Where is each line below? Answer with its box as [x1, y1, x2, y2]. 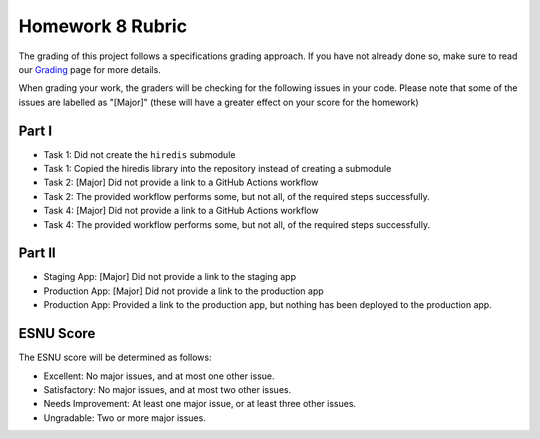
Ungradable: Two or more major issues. [43, 411, 207, 424]
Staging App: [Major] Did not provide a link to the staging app [43, 271, 297, 283]
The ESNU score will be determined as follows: [18, 351, 212, 364]
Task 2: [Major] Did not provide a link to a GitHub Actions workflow [43, 176, 319, 189]
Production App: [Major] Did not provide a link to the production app [43, 285, 324, 297]
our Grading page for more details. [18, 63, 162, 75]
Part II [18, 245, 56, 262]
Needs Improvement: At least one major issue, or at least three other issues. [43, 398, 357, 410]
